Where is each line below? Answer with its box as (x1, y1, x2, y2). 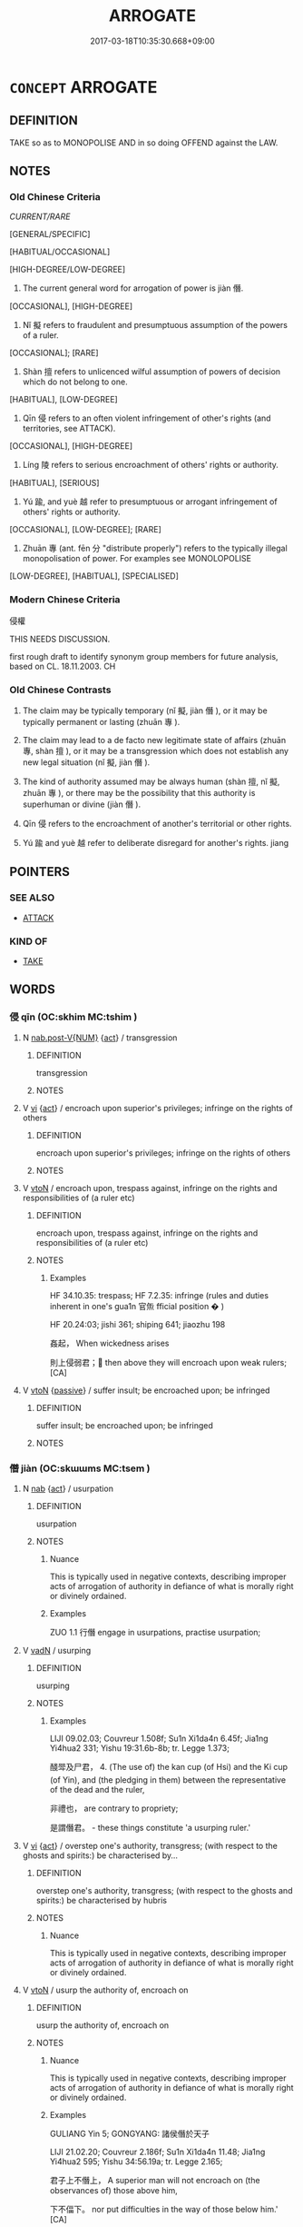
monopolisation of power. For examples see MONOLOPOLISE (22, 553, 252, 564)
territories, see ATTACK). (22, 423, 116, 434)
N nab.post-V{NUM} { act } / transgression (22, 1032, 178, 1043)
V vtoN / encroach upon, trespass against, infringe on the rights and (22, 1182, 279, 1193)
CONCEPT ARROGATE (9, 76, 158, 97)
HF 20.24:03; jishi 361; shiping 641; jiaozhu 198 (49, 1318, 226, 1329)
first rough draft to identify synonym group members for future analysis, (9, 651, 279, 661)
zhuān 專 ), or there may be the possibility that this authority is (22, 788, 256, 799)
